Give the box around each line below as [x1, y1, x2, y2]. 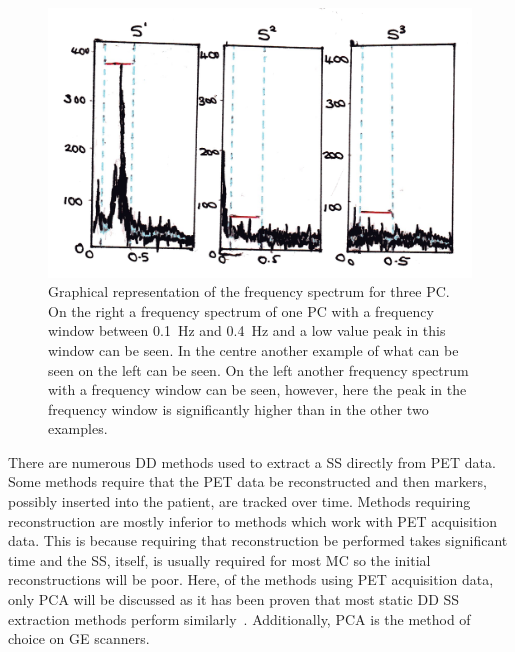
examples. [48, 418, 108, 439]
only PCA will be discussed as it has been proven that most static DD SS [8, 589, 460, 610]
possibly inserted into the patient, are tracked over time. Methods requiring [8, 491, 471, 512]
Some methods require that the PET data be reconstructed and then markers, [8, 471, 487, 492]
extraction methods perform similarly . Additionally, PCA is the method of [8, 608, 471, 629]
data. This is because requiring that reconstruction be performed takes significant [8, 530, 508, 551]
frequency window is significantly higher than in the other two [48, 398, 429, 419]
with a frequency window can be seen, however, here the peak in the [48, 379, 467, 400]
